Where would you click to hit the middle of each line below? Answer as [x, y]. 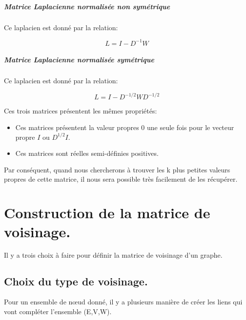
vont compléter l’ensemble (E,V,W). [58, 311]
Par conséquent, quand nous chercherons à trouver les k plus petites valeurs [117, 169]
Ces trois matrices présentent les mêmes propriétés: [81, 111]
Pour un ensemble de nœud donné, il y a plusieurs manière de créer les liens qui [123, 301]
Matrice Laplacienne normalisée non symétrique [87, 6]
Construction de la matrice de [107, 213]
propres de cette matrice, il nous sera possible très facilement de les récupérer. [121, 179]
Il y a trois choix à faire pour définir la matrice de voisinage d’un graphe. [113, 255]
